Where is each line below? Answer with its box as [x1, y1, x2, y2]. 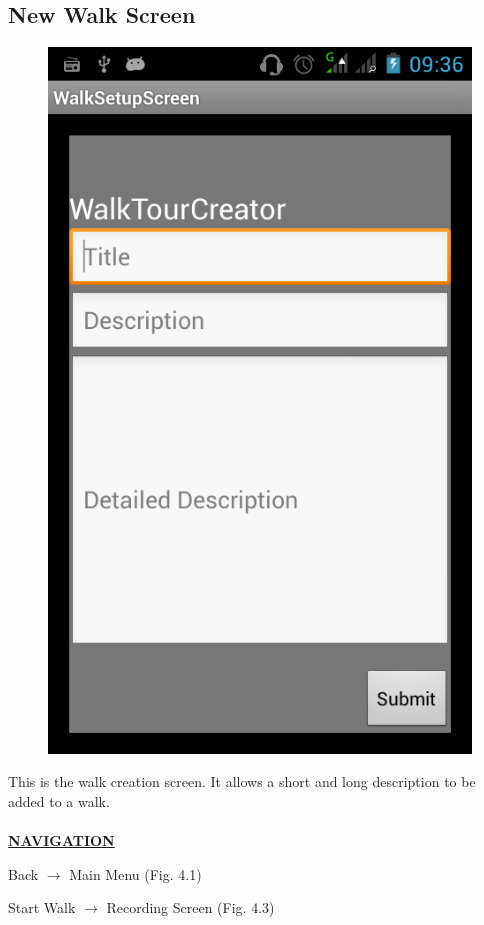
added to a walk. [8, 791, 110, 812]
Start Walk [8, 897, 76, 918]
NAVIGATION [8, 830, 115, 851]
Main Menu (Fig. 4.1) [69, 863, 202, 884]
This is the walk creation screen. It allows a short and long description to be [8, 771, 476, 792]
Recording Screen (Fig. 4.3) [106, 897, 275, 918]
